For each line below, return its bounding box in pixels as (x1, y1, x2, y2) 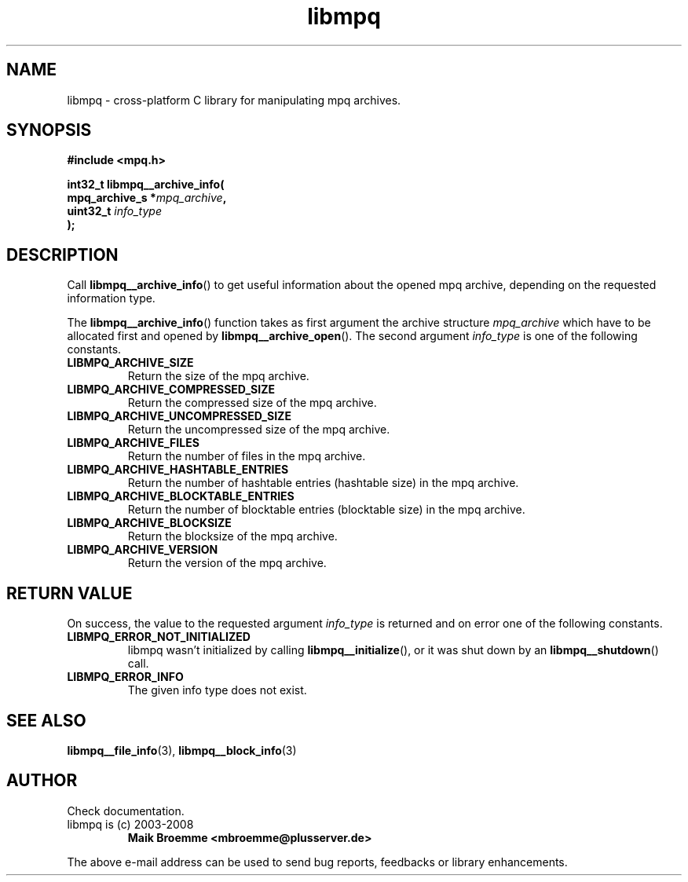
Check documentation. (67, 803, 185, 818)
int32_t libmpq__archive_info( (67, 177, 225, 192)
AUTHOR (6, 770, 78, 791)
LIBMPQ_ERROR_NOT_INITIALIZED (67, 630, 251, 644)
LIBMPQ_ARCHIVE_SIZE (67, 356, 194, 370)
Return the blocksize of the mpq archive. (127, 529, 338, 543)
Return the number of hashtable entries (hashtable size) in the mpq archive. (127, 476, 519, 490)
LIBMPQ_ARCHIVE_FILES (67, 436, 199, 450)
